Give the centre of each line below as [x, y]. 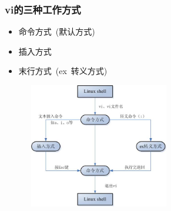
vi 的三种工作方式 [43, 9]
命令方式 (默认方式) [57, 31]
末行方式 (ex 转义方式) [63, 71]
